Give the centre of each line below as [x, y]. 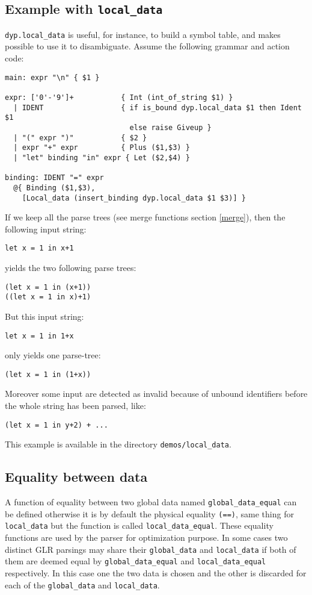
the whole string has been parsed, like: [75, 405]
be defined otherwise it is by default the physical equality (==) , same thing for [149, 513]
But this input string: [44, 316]
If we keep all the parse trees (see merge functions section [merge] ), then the [145, 217]
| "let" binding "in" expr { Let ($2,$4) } [102, 157]
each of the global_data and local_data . [82, 584]
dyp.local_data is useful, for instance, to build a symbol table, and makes [143, 34]
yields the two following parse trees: [71, 267]
